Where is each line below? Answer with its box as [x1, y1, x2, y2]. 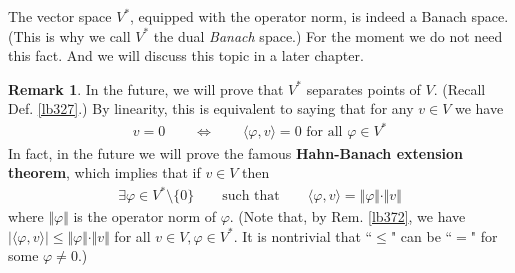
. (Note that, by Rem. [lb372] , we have [229, 206, 466, 227]
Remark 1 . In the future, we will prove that [8, 78, 284, 99]
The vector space [8, 6, 112, 26]
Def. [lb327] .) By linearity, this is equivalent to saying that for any [8, 98, 414, 119]
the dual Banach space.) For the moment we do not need [153, 25, 503, 46]
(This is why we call [8, 25, 131, 46]
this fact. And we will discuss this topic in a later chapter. [8, 45, 364, 66]
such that [222, 189, 280, 204]
